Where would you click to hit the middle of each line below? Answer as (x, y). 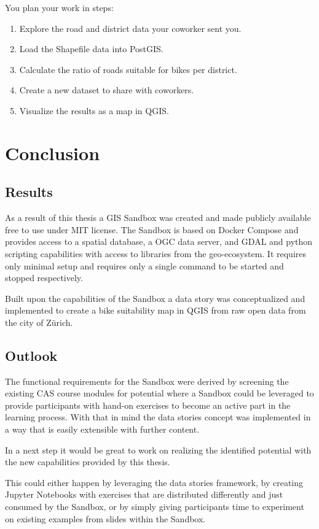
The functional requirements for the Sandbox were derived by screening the (147, 381)
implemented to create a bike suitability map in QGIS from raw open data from (156, 310)
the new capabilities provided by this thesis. (88, 462)
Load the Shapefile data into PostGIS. (91, 49)
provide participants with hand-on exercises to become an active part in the (148, 405)
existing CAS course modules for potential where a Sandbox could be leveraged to (159, 393)
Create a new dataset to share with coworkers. (107, 90)
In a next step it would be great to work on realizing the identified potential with (158, 450)
